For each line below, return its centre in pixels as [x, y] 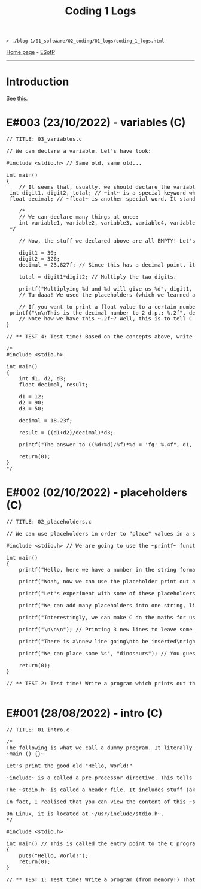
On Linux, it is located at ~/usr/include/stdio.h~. [85, 814]
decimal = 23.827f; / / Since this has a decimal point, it [107, 265]
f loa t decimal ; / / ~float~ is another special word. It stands [104, 199]
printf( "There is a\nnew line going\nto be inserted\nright [109, 641]
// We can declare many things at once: [79, 217]
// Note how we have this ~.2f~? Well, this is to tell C [106, 319]
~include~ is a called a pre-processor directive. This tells [99, 778]
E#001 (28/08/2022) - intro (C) [84, 713]
